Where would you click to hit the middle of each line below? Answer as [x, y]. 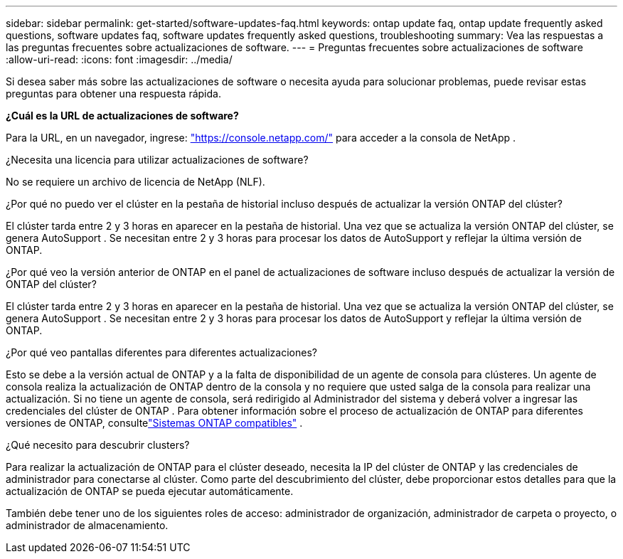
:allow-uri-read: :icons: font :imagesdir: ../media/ [119, 59]
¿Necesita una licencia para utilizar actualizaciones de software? [157, 160]
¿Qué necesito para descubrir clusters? [98, 445]
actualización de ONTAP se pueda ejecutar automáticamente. [150, 491]
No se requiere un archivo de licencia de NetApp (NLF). [135, 182]
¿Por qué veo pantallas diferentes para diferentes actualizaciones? [161, 352]
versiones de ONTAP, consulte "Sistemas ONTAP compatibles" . [154, 423]
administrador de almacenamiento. [87, 525]
